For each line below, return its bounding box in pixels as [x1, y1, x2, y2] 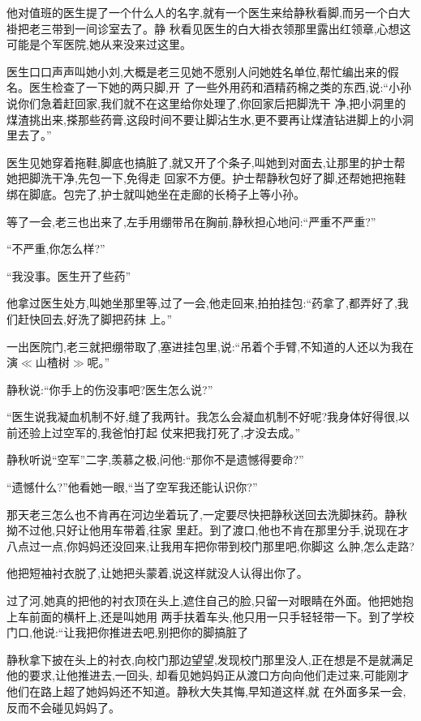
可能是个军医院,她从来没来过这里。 [6, 36, 191, 53]
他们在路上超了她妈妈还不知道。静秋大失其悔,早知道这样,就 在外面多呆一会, [6, 683, 406, 699]
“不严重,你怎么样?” [6, 240, 105, 257]
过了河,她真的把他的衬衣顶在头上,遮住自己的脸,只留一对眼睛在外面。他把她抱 [6, 592, 414, 609]
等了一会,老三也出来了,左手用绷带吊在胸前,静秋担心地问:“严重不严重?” [6, 212, 376, 230]
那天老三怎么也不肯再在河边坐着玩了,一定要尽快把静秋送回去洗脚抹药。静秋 [6, 505, 407, 522]
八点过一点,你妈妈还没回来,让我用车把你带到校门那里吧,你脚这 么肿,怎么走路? [6, 537, 415, 554]
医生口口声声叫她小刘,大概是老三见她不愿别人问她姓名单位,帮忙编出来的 [6, 62, 388, 79]
